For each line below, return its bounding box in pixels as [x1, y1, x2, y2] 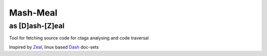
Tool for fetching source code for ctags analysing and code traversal [9, 35, 149, 41]
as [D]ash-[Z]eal [9, 21, 65, 30]
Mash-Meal [9, 7, 58, 18]
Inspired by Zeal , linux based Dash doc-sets [9, 44, 99, 50]
